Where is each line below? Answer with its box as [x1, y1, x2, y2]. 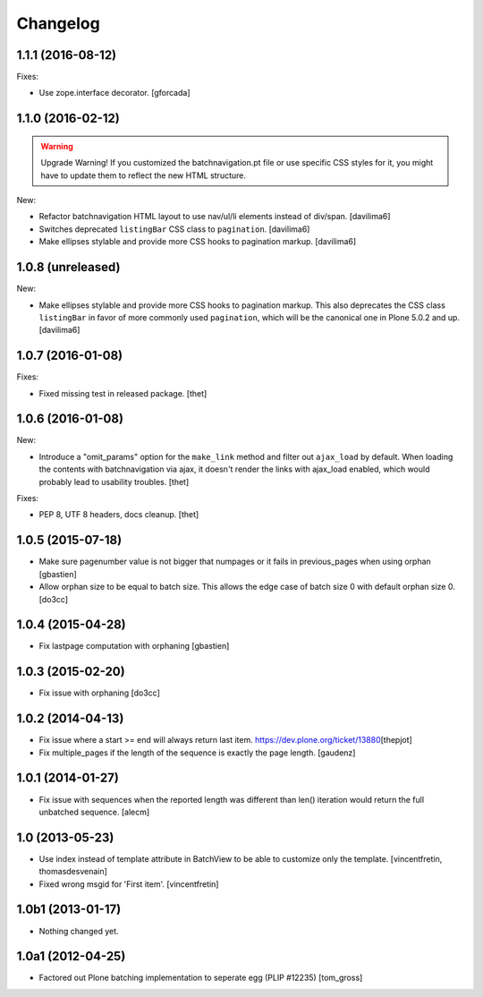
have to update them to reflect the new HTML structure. [40, 170, 246, 181]
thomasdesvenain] [38, 866, 107, 877]
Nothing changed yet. [38, 925, 120, 936]
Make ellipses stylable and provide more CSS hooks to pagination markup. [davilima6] [38, 236, 357, 247]
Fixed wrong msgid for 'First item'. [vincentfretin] [38, 878, 219, 890]
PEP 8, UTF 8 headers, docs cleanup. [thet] [38, 509, 199, 520]
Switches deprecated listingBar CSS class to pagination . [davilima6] [38, 224, 310, 234]
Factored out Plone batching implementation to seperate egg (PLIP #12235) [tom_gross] [38, 972, 363, 984]
